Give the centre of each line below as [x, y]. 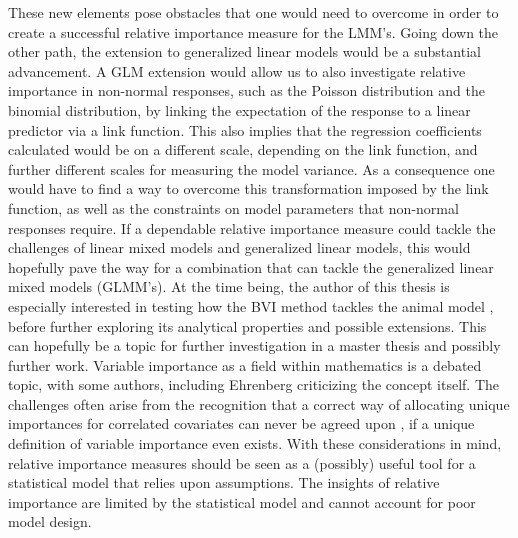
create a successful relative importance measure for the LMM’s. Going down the [253, 31]
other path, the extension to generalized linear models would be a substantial [244, 51]
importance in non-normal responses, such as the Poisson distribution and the [246, 90]
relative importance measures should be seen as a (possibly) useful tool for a [242, 462]
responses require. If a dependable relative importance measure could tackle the [252, 227]
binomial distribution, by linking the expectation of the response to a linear [239, 109]
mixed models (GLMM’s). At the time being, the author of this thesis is [229, 286]
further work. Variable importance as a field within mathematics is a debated [245, 364]
